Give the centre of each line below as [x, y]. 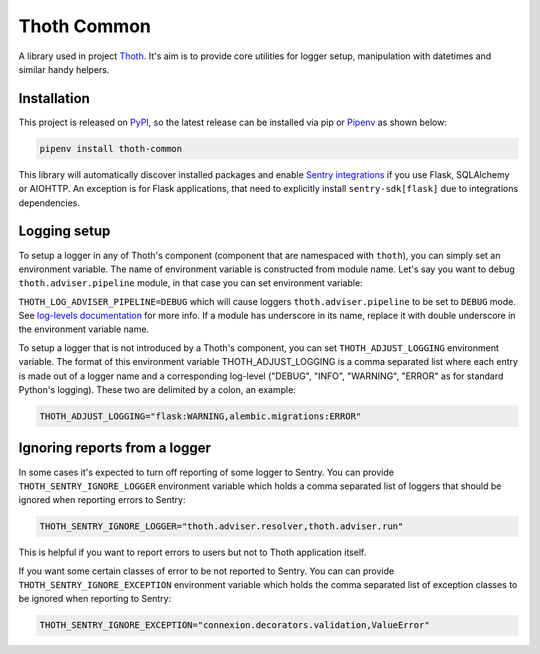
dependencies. [49, 202]
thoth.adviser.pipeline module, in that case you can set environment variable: [191, 283]
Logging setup [64, 231]
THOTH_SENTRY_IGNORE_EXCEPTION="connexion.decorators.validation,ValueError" [234, 625]
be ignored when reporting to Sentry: [95, 599]
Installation [54, 98]
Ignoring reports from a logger [115, 448]
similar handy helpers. [64, 69]
